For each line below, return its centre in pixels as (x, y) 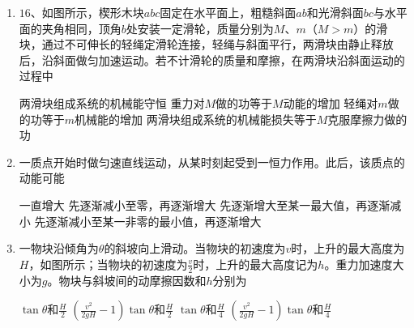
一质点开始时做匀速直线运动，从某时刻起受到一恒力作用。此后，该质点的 (212, 162)
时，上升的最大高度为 (348, 248)
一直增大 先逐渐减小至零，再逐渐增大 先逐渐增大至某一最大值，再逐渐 (205, 204)
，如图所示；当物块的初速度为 (108, 264)
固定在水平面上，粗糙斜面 (228, 12)
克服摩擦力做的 (367, 119)
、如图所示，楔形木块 (87, 12)
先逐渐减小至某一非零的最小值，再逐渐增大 (148, 221)
